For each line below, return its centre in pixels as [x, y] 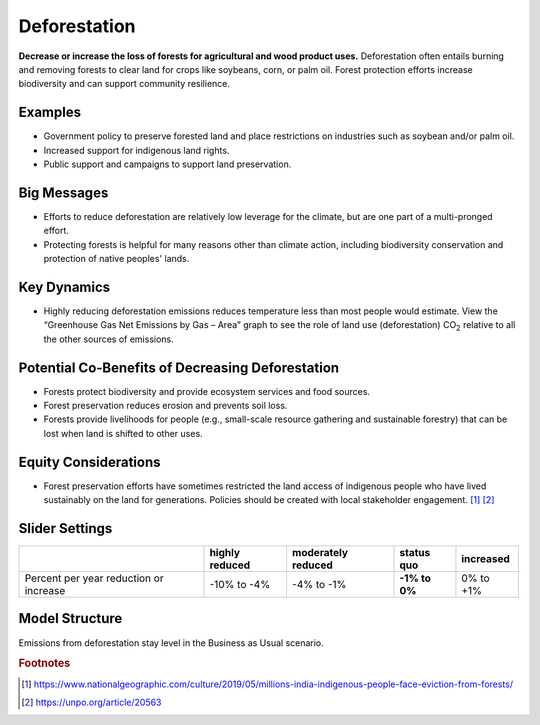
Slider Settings [65, 528]
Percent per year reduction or [94, 578]
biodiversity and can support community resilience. [124, 84]
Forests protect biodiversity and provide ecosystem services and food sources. [206, 391]
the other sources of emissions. [108, 339]
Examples [50, 112]
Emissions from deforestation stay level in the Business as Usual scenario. [171, 642]
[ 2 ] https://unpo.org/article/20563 [91, 702]
